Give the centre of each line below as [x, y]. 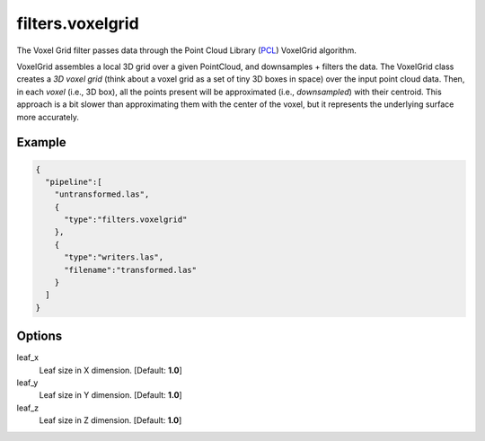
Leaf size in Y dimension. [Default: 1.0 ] [111, 395]
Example [41, 142]
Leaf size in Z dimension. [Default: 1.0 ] [110, 420]
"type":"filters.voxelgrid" [126, 220]
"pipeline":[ [74, 181]
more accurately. [48, 117]
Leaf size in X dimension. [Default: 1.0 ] [111, 370]
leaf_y [27, 383]
